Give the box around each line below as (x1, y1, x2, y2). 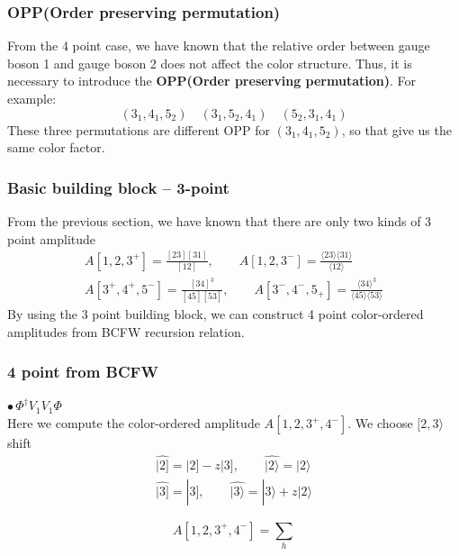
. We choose (347, 414, 413, 433)
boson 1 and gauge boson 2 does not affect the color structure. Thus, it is (7, 53, 412, 72)
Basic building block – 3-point (7, 176, 229, 198)
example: (7, 89, 57, 107)
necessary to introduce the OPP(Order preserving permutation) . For (7, 71, 416, 90)
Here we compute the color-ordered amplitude (7, 414, 260, 433)
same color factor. (7, 138, 105, 157)
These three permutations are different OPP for (7, 120, 271, 139)
